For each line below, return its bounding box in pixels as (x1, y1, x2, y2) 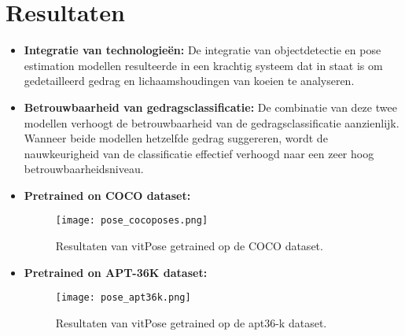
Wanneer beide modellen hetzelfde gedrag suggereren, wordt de (24, 130, 328, 146)
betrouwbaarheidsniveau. (24, 161, 144, 177)
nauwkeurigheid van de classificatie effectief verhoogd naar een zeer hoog (24, 145, 374, 161)
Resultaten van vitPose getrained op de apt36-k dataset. (55, 314, 327, 330)
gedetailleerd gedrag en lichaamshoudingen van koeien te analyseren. (24, 72, 355, 89)
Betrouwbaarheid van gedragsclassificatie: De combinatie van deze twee (24, 98, 397, 115)
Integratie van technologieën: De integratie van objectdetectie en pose (24, 42, 381, 58)
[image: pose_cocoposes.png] (55, 215, 208, 227)
